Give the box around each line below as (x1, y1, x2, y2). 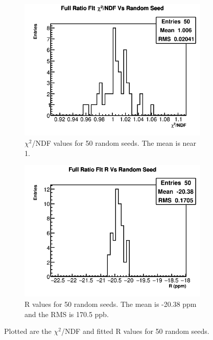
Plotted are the (4, 326, 52, 336)
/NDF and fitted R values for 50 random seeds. (61, 326, 209, 336)
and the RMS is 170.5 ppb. (25, 308, 109, 319)
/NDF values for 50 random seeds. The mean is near (32, 137, 197, 148)
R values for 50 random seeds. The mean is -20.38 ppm (25, 299, 197, 309)
